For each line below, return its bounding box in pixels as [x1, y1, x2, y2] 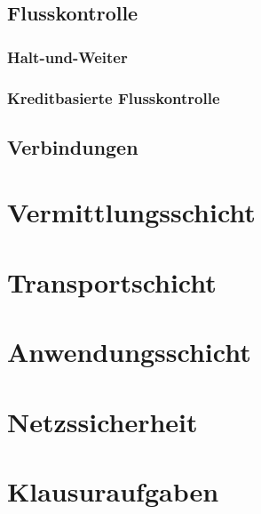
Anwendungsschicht [7, 333, 251, 370]
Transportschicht [7, 263, 217, 300]
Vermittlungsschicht [7, 194, 256, 230]
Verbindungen [7, 133, 138, 160]
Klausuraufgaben [7, 472, 219, 509]
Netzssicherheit [7, 403, 198, 439]
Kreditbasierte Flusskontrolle [7, 86, 220, 108]
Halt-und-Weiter [7, 45, 128, 68]
